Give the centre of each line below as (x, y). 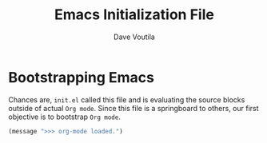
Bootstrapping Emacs (81, 77)
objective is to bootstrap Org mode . (65, 117)
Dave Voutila (134, 37)
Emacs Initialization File (134, 15)
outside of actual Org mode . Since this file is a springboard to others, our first (133, 108)
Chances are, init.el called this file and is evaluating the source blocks (127, 99)
